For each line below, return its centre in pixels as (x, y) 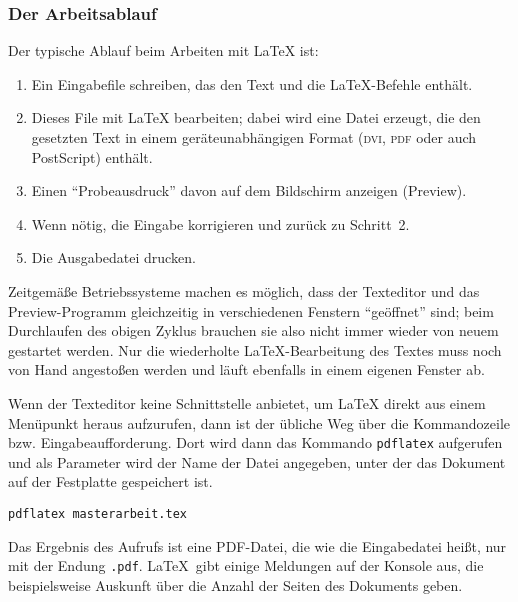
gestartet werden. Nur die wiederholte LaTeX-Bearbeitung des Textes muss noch (255, 349)
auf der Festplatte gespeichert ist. (110, 481)
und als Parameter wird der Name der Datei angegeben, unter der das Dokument (257, 461)
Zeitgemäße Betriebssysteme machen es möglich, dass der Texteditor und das (244, 290)
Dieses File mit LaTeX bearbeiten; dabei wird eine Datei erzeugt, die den (256, 117)
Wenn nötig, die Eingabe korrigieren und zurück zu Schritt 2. (220, 223)
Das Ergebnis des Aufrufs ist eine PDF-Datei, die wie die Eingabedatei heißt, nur (257, 545)
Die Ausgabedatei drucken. (113, 257)
